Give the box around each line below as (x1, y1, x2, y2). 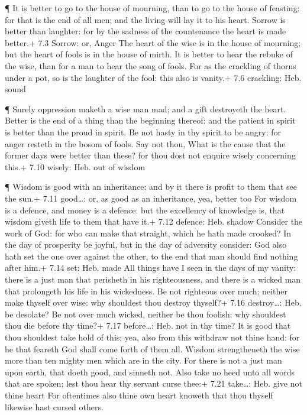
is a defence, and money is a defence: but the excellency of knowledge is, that (5, 203, 285, 216)
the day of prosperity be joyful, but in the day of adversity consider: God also (5, 238, 287, 251)
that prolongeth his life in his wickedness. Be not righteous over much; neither (5, 284, 287, 297)
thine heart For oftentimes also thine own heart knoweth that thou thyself (5, 389, 273, 401)
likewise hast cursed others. (5, 400, 104, 413)
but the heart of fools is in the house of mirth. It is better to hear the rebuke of (5, 48, 293, 60)
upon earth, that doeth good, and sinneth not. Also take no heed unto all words (5, 365, 295, 378)
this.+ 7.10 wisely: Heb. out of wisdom (5, 160, 146, 173)
